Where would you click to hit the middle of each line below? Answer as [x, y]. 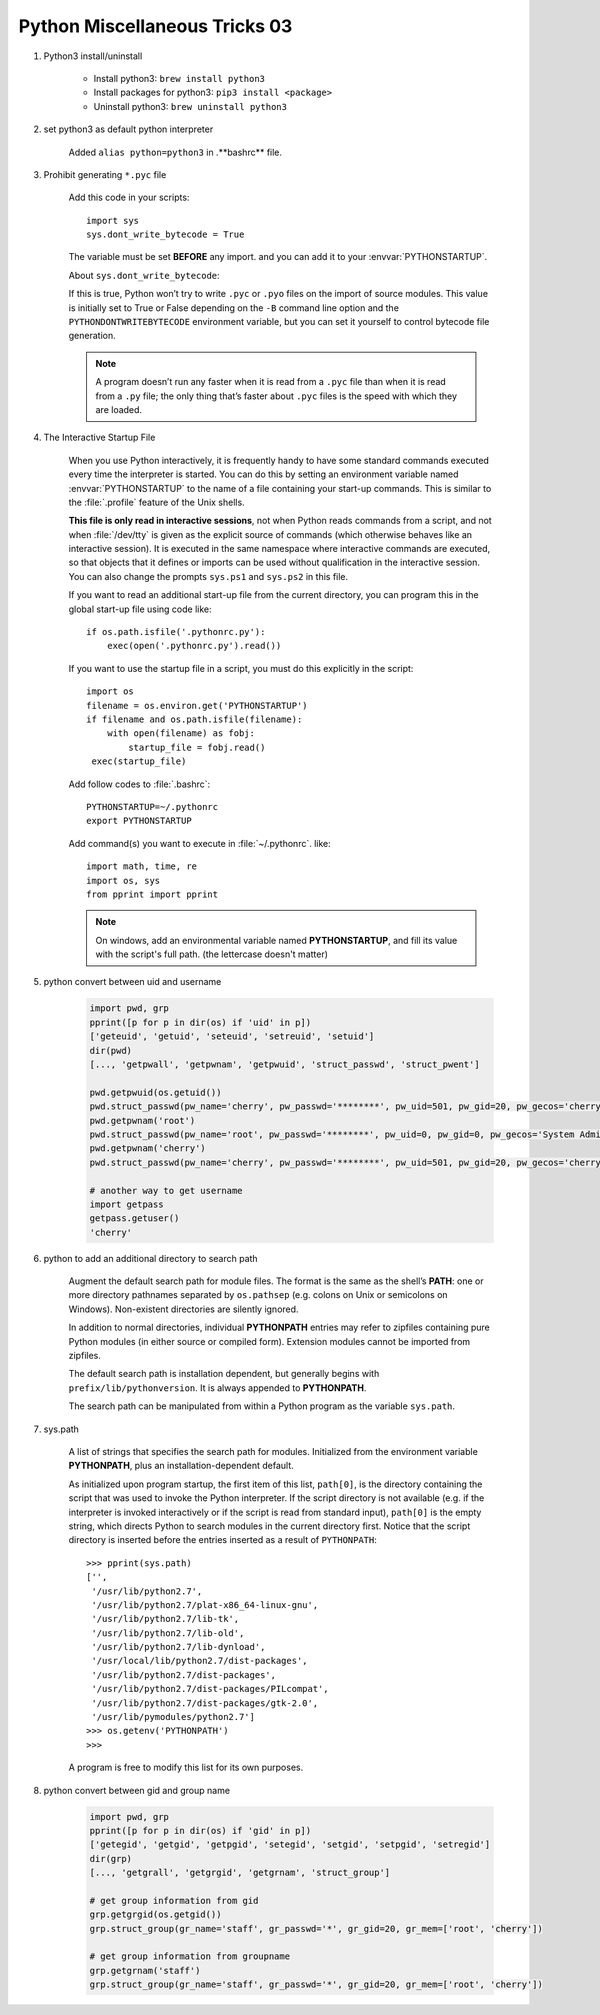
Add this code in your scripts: [129, 197]
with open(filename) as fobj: [180, 733]
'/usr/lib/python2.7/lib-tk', [165, 1619]
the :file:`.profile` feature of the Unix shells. [156, 502]
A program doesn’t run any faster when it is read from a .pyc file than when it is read [271, 382]
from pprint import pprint [152, 894]
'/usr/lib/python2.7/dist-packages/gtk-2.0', [205, 1703]
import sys [113, 220]
